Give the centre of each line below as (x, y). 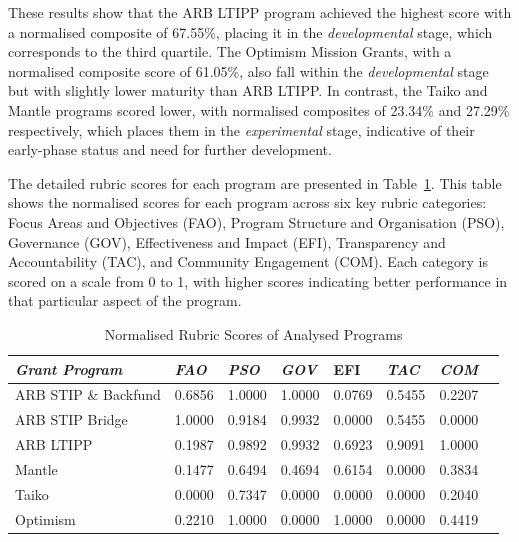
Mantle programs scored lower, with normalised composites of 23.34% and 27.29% (259, 109)
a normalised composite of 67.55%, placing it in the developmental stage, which (250, 31)
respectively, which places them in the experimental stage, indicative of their (241, 129)
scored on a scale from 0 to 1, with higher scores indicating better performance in (258, 280)
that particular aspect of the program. (125, 300)
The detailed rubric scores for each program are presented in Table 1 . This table (255, 182)
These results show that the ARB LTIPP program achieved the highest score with (260, 12)
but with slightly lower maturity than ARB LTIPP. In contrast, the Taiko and (248, 90)
